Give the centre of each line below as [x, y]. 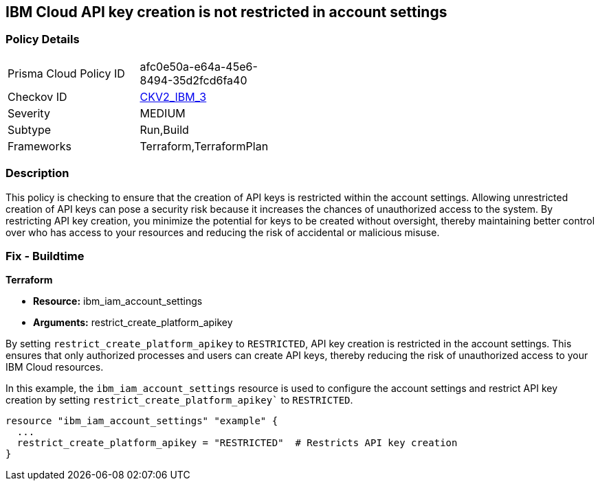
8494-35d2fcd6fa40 [193, 80]
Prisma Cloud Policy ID [66, 73]
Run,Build [164, 129]
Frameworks [40, 146]
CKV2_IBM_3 [173, 96]
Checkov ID [37, 96]
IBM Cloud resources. [55, 367]
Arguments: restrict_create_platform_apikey [133, 323]
